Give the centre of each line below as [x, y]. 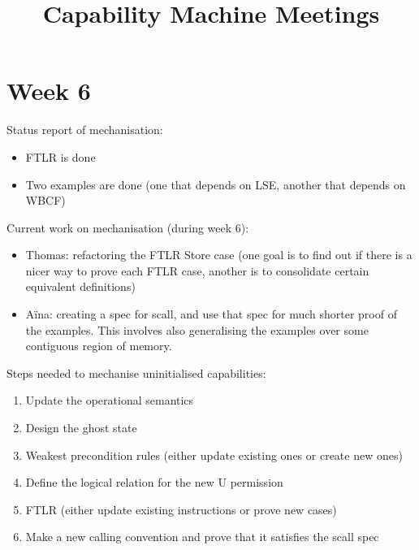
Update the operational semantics [110, 400]
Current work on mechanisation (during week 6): [128, 227]
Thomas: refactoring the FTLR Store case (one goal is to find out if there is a [219, 255]
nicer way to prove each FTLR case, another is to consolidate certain [197, 270]
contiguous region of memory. [99, 346]
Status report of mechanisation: [85, 130]
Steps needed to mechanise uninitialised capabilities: [136, 372]
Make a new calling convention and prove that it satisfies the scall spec [202, 537]
